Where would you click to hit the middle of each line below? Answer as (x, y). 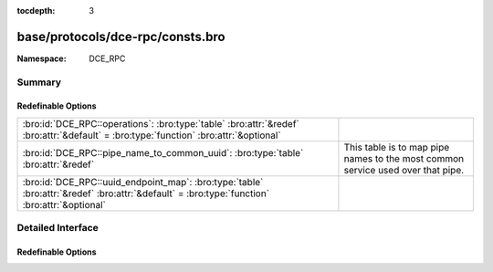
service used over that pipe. (404, 170)
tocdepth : (36, 10)
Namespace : (42, 58)
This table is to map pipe (397, 147)
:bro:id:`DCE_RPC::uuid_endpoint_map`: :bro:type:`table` (143, 182)
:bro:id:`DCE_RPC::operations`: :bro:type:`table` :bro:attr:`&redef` (161, 123)
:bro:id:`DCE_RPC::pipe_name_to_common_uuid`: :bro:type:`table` (163, 152)
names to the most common (404, 158)
